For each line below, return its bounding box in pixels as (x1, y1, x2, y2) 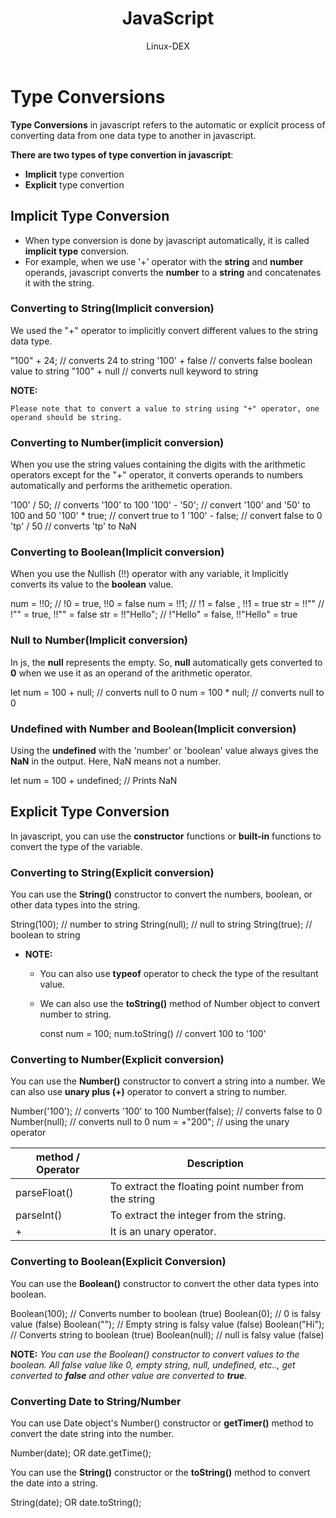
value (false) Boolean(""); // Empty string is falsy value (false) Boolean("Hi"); (10, 1318, 325, 1330)
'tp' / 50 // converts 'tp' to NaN (10, 520, 137, 532)
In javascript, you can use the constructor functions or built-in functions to (10, 830, 322, 842)
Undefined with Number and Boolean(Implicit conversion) (10, 722, 297, 736)
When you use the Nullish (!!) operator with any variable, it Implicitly (10, 568, 289, 580)
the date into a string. (10, 1477, 98, 1489)
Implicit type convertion (24, 168, 125, 180)
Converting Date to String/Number (10, 1394, 182, 1408)
